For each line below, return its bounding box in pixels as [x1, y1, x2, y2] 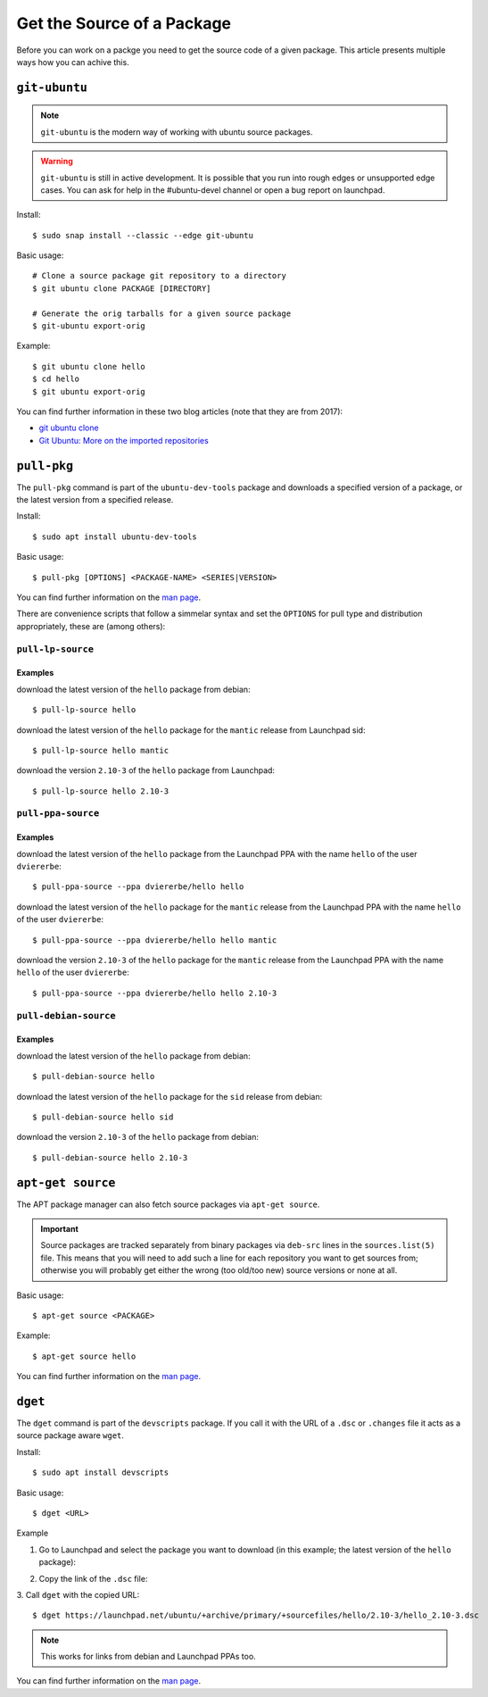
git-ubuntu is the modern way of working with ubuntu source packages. [40, 126, 313, 137]
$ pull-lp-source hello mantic [32, 745, 170, 755]
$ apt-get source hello [32, 1351, 136, 1361]
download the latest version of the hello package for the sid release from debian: [16, 1091, 323, 1102]
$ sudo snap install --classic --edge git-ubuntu [32, 230, 254, 240]
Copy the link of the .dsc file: [38, 1573, 148, 1584]
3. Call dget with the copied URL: [16, 1589, 140, 1600]
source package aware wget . [16, 1430, 125, 1441]
